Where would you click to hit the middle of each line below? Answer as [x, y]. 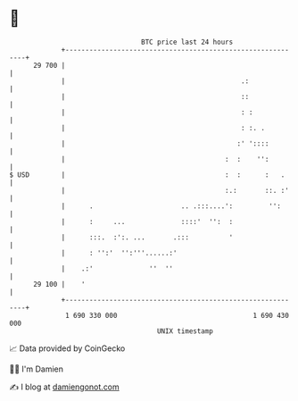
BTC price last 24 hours [187, 42]
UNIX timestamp [185, 331]
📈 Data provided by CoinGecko [67, 348]
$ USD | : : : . [147, 175]
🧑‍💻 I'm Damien [37, 369]
